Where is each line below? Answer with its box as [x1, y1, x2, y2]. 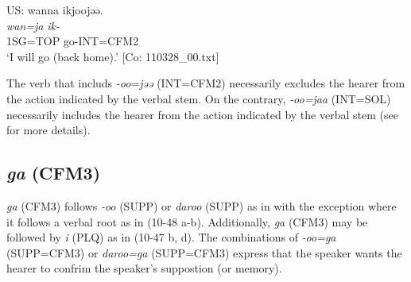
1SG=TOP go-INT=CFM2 [6, 33, 139, 49]
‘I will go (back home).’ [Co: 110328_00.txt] [6, 48, 219, 64]
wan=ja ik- [6, 17, 60, 33]
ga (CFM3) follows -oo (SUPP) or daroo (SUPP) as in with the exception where [6, 197, 397, 214]
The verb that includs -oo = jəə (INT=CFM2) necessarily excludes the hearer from [6, 75, 405, 91]
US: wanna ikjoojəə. [6, 2, 103, 17]
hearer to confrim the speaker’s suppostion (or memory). [6, 260, 282, 276]
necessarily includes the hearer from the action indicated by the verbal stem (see [6, 106, 398, 122]
